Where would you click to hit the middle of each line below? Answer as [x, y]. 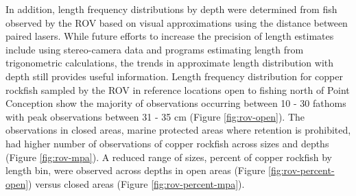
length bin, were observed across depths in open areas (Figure [135, 170]
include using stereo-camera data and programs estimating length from [155, 49]
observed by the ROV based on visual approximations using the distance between [177, 22]
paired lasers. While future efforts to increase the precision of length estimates [170, 36]
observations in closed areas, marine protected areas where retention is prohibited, [178, 130]
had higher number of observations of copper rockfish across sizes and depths [167, 143]
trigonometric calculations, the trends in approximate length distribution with [170, 63]
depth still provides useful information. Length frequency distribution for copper [174, 76]
